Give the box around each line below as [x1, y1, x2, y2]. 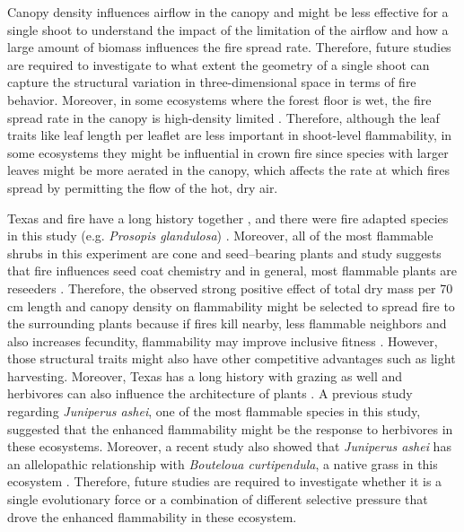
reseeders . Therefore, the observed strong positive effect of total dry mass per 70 [7, 278, 453, 297]
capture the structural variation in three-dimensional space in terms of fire [7, 73, 416, 92]
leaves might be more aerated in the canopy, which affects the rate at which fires [7, 161, 451, 179]
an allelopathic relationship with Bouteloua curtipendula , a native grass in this [7, 454, 438, 473]
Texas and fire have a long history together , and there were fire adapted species [7, 208, 449, 227]
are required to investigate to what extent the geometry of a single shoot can [7, 55, 430, 74]
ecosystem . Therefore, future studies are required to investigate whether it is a [7, 472, 442, 491]
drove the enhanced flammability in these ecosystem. [7, 507, 297, 526]
